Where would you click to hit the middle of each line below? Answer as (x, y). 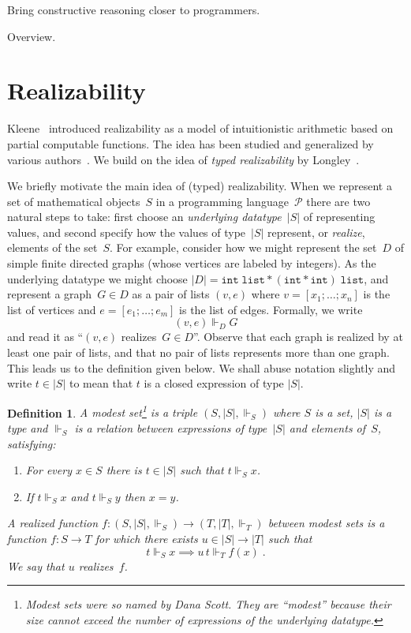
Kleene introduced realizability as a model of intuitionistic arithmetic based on (200, 128)
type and (28, 428)
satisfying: (32, 443)
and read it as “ (45, 337)
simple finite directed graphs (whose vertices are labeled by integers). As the (192, 263)
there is (124, 470)
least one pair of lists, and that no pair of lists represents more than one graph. (198, 352)
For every (49, 470)
